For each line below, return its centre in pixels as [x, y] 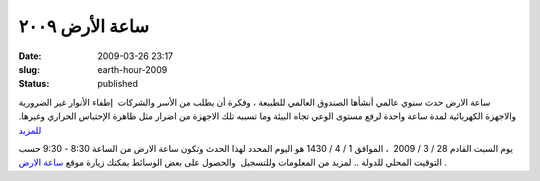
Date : [30, 56]
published [118, 84]
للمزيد [30, 130]
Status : [34, 84]
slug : [29, 69]
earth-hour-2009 [132, 69]
